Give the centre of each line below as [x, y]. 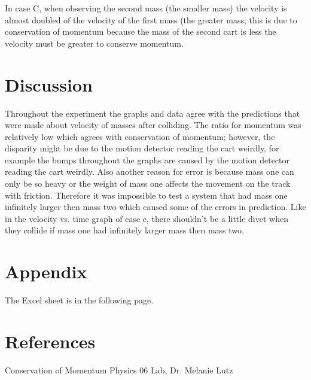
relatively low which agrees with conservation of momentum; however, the [140, 136]
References [50, 341]
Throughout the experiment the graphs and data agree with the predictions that [153, 113]
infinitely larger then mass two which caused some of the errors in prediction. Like [155, 207]
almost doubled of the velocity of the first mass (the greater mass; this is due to [151, 19]
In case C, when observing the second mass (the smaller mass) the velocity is [146, 8]
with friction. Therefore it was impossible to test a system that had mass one [146, 195]
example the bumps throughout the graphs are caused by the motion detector [147, 159]
